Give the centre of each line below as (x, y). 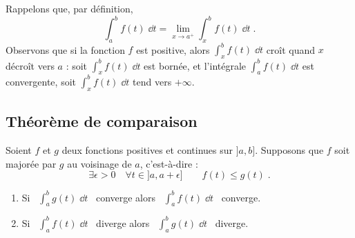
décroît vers (30, 65)
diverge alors (123, 222)
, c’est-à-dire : (169, 163)
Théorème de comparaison (102, 121)
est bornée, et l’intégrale (195, 65)
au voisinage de (99, 163)
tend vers (152, 81)
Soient (19, 149)
